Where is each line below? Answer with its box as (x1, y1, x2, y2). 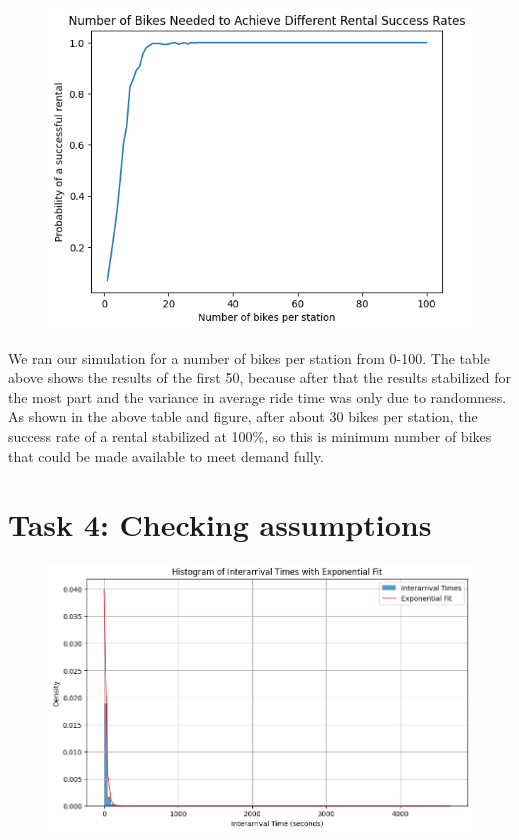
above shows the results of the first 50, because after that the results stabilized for (8, 367, 511, 388)
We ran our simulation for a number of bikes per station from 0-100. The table (8, 347, 490, 368)
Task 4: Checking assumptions (8, 504, 432, 545)
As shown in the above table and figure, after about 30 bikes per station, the (8, 406, 478, 427)
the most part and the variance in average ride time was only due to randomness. (8, 386, 507, 407)
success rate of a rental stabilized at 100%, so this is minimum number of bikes (8, 426, 492, 447)
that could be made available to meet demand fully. (8, 445, 324, 466)
